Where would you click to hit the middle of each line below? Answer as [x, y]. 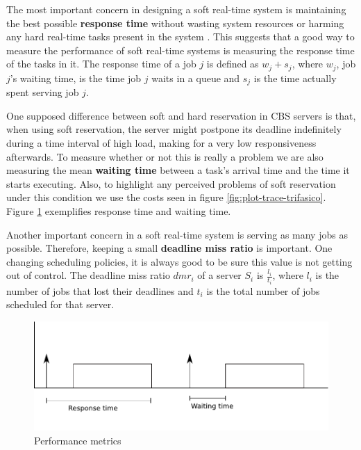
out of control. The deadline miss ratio [88, 275]
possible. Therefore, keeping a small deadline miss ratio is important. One [169, 248]
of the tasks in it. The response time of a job [101, 64]
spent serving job [43, 92]
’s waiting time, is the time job [76, 78]
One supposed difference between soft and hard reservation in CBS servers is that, [181, 115]
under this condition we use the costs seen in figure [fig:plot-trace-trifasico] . [166, 197]
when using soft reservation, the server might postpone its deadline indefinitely [174, 129]
